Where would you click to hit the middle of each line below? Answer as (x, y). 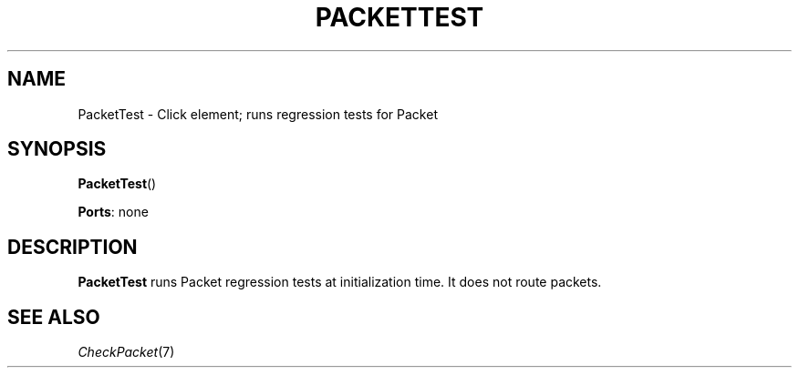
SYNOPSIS (57, 149)
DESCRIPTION (73, 247)
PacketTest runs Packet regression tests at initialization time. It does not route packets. (340, 282)
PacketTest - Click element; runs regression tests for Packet (258, 114)
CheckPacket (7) (126, 352)
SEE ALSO (54, 317)
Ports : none (113, 212)
